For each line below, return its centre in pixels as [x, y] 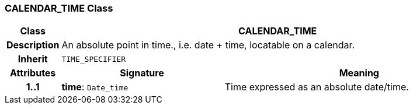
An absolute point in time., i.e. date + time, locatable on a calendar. [208, 45]
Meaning [359, 73]
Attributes [33, 73]
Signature [142, 73]
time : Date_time [95, 87]
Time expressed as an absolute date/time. [317, 87]
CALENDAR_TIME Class [59, 8]
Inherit [33, 59]
